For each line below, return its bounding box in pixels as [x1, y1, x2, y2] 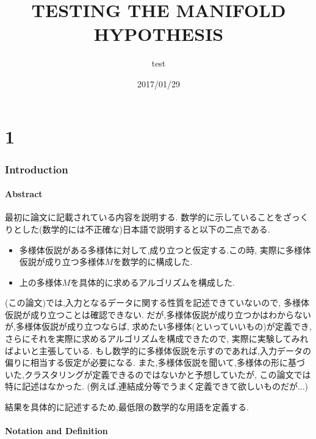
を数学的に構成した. [113, 255, 193, 268]
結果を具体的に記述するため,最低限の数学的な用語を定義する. [5, 401, 249, 413]
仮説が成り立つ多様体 [19, 255, 105, 268]
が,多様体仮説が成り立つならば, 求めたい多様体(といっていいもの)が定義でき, [5, 320, 312, 333]
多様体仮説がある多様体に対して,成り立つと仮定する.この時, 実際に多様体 [19, 243, 311, 256]
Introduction [5, 161, 68, 176]
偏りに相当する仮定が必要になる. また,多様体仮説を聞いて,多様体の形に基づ [5, 356, 305, 369]
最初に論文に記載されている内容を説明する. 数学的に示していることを [5, 211, 283, 223]
